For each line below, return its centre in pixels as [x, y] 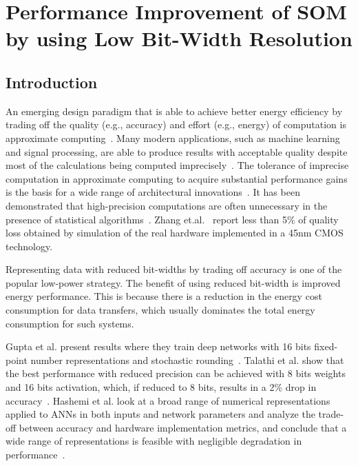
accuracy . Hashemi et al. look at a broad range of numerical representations [168, 400]
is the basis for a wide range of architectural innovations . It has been [153, 192]
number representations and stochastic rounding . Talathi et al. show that [187, 359]
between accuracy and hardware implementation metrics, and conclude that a [183, 427]
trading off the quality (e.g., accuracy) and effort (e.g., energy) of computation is [176, 124]
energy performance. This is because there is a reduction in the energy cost [164, 296]
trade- [331, 414]
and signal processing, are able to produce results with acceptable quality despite [177, 151]
